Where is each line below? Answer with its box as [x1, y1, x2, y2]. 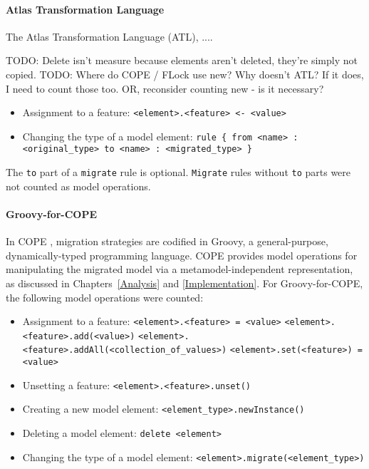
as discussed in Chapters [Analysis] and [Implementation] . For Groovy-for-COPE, [6, 275, 363, 290]
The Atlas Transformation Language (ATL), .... [6, 29, 213, 43]
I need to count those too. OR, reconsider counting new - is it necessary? [6, 81, 324, 96]
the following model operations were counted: [6, 289, 204, 304]
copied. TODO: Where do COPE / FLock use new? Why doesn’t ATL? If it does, [6, 66, 364, 81]
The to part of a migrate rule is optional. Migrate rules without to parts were [6, 165, 351, 180]
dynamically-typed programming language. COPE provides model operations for [6, 247, 358, 262]
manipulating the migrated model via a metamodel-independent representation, [6, 262, 353, 277]
